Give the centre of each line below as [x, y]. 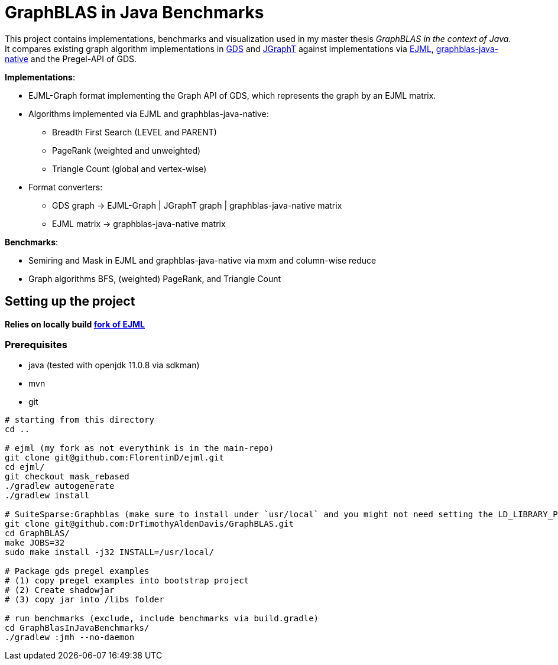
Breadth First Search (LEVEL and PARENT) [134, 132]
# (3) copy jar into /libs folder [85, 600]
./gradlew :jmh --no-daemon [70, 638]
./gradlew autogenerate [60, 486]
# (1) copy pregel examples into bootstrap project [127, 581]
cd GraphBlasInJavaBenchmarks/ [77, 628]
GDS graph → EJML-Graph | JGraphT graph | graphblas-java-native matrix [197, 205]
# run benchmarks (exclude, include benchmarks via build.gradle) [162, 619]
